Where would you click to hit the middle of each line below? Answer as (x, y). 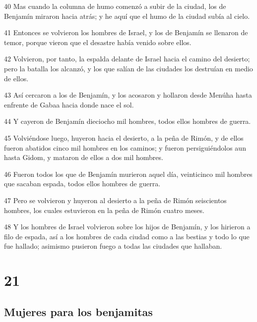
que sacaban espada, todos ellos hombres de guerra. (82, 184)
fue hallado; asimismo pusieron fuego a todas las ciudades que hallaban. (113, 246)
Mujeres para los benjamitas (78, 311)
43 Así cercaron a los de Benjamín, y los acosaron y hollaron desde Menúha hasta (128, 95)
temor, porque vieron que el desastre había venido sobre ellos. (98, 42)
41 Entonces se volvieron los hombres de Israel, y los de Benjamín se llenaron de (126, 32)
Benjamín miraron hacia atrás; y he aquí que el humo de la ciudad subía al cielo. (127, 16)
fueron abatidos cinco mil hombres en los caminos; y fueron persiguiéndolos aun (125, 147)
